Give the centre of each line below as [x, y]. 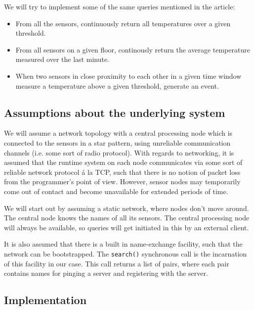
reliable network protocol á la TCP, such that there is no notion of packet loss [122, 172]
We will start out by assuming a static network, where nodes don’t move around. [127, 208]
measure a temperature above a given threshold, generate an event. [117, 85]
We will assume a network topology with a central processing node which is [118, 133]
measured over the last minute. [63, 59]
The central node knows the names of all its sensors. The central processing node [127, 218]
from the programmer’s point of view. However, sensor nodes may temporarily [122, 181]
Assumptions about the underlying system [115, 112]
